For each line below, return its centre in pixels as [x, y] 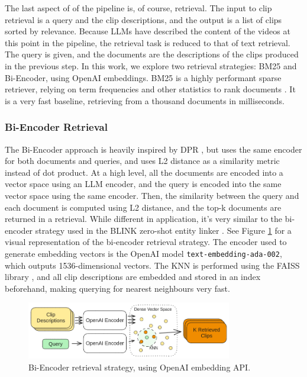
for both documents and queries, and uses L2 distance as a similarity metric [142, 161]
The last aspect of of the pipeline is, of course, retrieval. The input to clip [138, 8]
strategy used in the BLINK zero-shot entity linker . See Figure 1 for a [163, 230]
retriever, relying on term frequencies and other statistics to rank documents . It [150, 89]
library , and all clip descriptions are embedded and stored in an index [133, 277]
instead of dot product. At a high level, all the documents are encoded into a [144, 172]
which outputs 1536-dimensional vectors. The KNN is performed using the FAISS [152, 265]
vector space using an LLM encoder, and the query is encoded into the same [143, 184]
